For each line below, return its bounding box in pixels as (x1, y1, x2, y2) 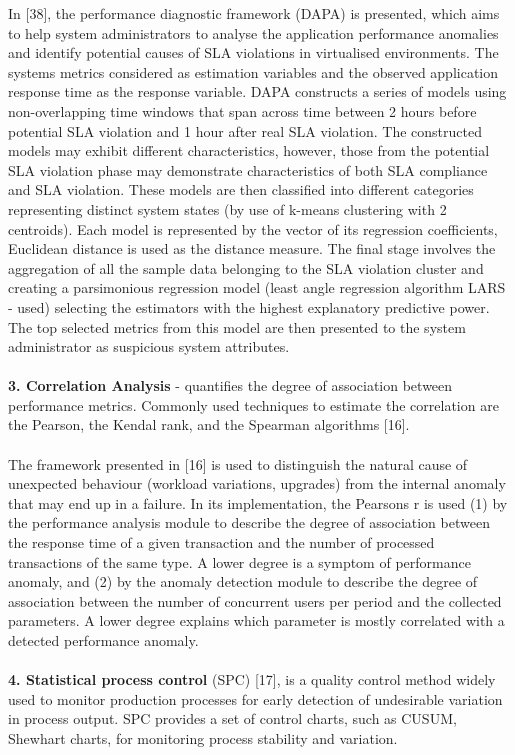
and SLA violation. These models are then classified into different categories (8, 179, 474, 200)
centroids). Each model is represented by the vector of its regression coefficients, (8, 218, 498, 239)
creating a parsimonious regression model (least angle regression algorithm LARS (8, 277, 506, 298)
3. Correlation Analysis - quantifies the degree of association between (8, 375, 453, 396)
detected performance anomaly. (8, 630, 199, 650)
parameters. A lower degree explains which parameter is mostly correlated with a (8, 610, 505, 631)
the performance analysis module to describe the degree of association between (8, 512, 490, 533)
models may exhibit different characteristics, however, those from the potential (8, 140, 490, 161)
